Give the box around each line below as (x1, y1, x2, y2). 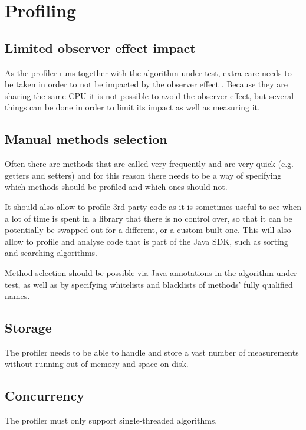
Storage (5, 319, 52, 337)
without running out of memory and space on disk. (5, 357, 189, 370)
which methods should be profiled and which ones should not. (5, 180, 228, 193)
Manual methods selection (5, 130, 167, 148)
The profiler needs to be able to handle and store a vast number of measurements (5, 346, 299, 358)
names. (5, 290, 30, 302)
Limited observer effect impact (5, 38, 196, 57)
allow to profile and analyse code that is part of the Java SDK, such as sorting (5, 235, 288, 247)
